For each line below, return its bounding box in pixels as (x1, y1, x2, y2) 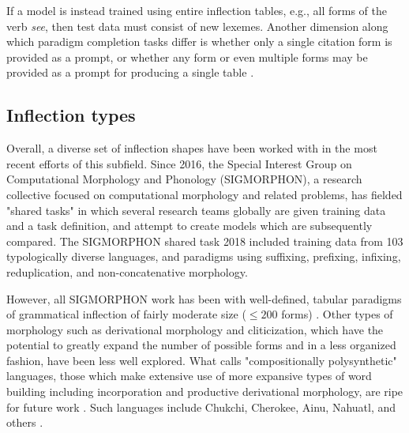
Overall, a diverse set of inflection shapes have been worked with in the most (6, 140, 377, 156)
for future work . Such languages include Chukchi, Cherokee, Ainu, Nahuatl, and (6, 398, 396, 415)
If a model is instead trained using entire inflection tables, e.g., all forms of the (6, 2, 387, 18)
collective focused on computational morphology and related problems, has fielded (6, 186, 403, 202)
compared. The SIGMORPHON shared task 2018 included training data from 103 (6, 232, 403, 249)
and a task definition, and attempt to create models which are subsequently (6, 217, 373, 234)
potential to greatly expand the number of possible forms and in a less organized (6, 337, 396, 353)
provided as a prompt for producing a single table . (6, 64, 254, 81)
